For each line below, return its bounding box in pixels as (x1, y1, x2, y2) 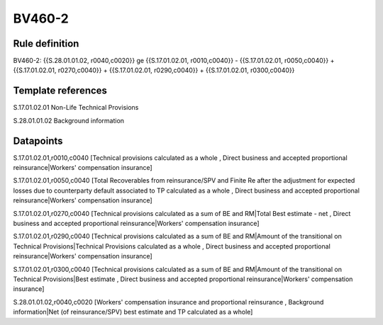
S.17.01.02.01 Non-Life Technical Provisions (13, 103, 139, 112)
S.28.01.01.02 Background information (13, 116, 124, 125)
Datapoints (13, 135, 63, 147)
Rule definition (13, 38, 79, 50)
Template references (13, 85, 108, 97)
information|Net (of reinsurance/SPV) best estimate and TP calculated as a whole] (13, 308, 253, 317)
